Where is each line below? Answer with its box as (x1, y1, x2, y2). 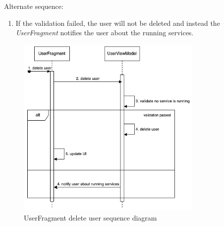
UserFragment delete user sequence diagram (24, 212, 157, 223)
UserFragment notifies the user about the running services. (15, 27, 194, 38)
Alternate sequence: (4, 1, 63, 11)
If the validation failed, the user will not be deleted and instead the (15, 17, 220, 28)
